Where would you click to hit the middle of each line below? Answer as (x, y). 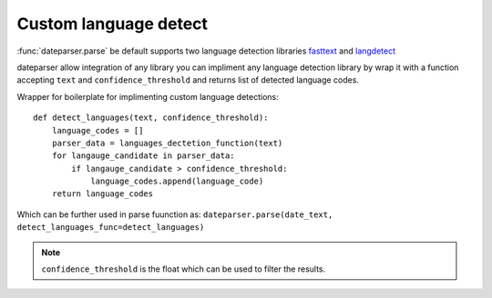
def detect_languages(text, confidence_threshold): (151, 118)
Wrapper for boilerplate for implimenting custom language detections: (148, 96)
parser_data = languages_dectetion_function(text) (167, 143)
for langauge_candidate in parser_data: (143, 156)
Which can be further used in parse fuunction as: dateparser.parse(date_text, (175, 214)
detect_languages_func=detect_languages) (111, 228)
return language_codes (102, 194)
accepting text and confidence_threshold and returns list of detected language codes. (188, 80)
